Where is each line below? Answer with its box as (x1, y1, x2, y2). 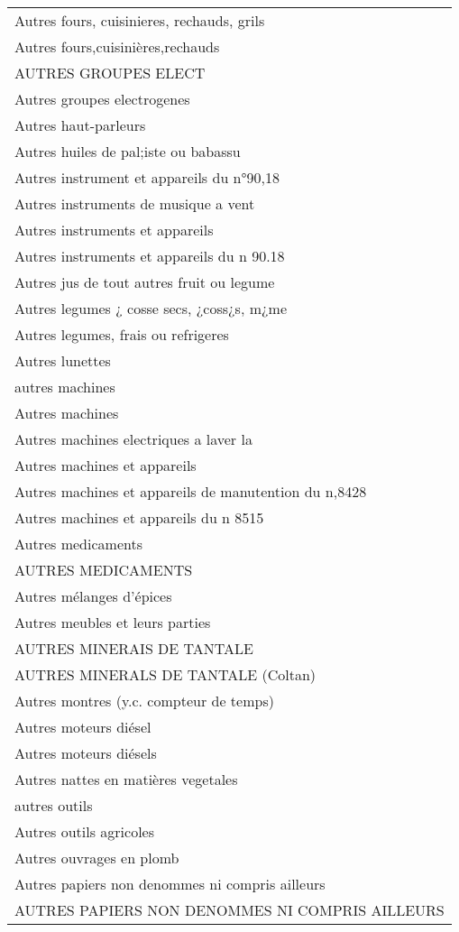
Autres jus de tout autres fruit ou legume (14, 272, 275, 292)
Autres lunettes (14, 350, 111, 371)
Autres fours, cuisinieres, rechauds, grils (14, 10, 265, 31)
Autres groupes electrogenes (14, 88, 190, 109)
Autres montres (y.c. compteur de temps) (14, 690, 274, 711)
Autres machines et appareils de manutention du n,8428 (14, 481, 367, 502)
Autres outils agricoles (14, 821, 155, 842)
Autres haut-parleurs (14, 115, 146, 135)
